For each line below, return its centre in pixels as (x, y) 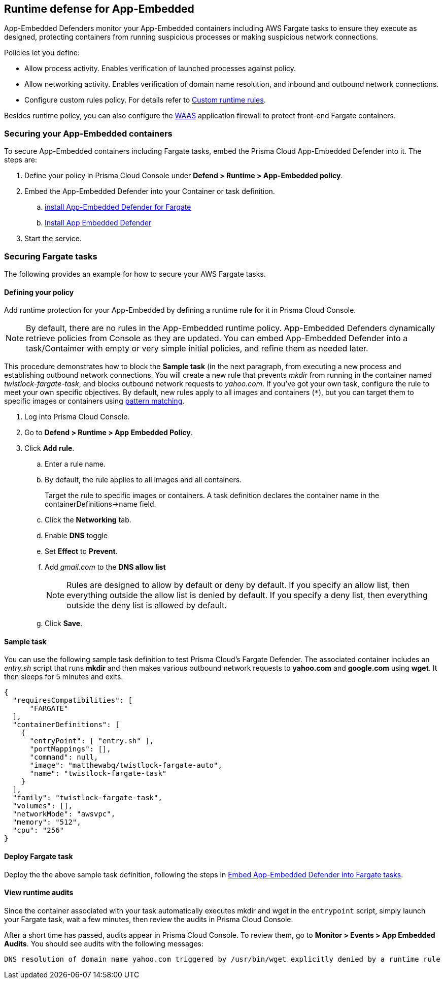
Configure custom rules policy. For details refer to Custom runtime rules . (145, 100)
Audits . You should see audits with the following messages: (104, 943)
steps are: (21, 160)
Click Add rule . (49, 448)
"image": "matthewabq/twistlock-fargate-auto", (126, 765)
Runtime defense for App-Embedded (99, 9)
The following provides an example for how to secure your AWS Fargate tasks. (135, 274)
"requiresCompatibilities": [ (72, 700)
